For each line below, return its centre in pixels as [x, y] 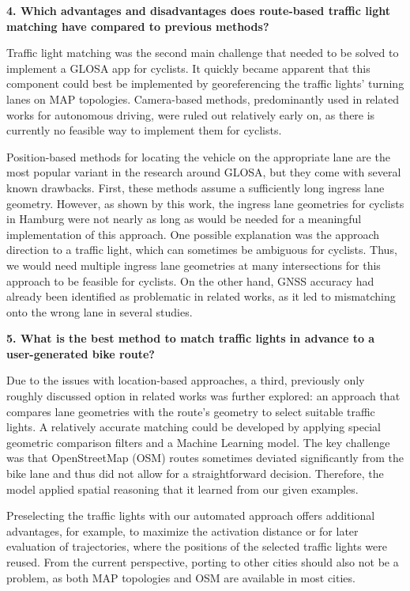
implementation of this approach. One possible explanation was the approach [193, 234]
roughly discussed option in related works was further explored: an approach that [203, 396]
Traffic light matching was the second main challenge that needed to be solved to [203, 53]
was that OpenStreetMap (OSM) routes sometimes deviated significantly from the [205, 458]
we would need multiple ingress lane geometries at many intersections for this [194, 265]
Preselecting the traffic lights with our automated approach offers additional [191, 515]
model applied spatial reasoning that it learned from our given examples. [182, 489]
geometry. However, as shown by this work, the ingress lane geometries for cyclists [205, 203]
